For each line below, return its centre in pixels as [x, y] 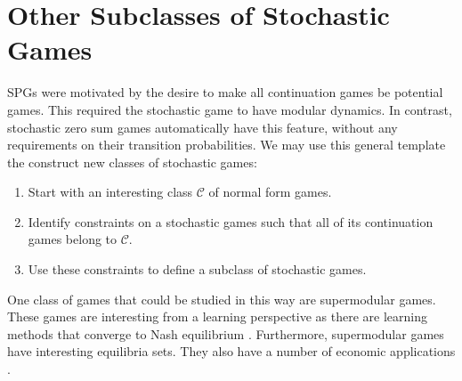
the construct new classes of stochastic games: [132, 162]
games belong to [73, 239]
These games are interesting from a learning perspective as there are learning [217, 316]
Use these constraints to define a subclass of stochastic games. [197, 269]
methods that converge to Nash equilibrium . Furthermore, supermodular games [226, 333]
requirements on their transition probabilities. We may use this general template [227, 145]
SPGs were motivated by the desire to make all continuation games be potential [225, 92]
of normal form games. [270, 192]
